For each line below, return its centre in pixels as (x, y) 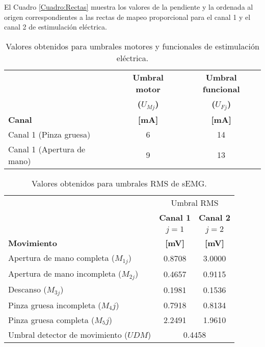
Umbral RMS (195, 202)
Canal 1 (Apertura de (47, 149)
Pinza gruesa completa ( (51, 319)
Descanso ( (28, 289)
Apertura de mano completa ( (61, 257)
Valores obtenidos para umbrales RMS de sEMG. (119, 183)
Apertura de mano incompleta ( (65, 273)
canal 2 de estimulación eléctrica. (56, 27)
